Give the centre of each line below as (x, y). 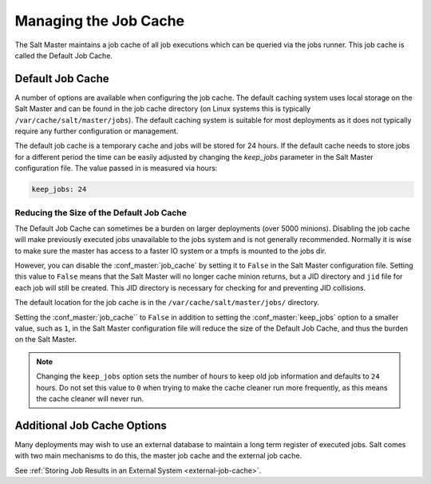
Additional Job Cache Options (91, 425)
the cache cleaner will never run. (90, 399)
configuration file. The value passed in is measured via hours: (116, 169)
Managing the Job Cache (100, 21)
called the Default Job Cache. (64, 55)
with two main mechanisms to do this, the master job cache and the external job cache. (158, 456)
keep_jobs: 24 (59, 189)
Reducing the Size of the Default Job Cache (101, 212)
